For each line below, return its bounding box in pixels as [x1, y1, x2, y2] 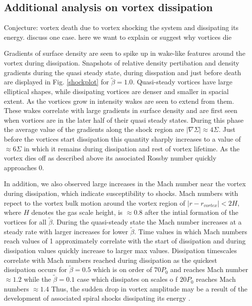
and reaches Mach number [170, 264, 248, 274]
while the [24, 274, 51, 284]
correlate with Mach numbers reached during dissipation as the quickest [4, 255, 218, 265]
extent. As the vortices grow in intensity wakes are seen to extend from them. [4, 96, 234, 106]
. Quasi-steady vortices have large [132, 77, 233, 87]
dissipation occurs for [4, 264, 67, 274]
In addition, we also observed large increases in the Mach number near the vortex [4, 178, 246, 189]
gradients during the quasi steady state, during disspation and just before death [4, 67, 241, 77]
